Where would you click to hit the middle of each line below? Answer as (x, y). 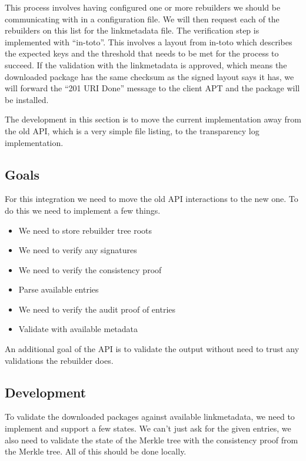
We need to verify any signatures (78, 250)
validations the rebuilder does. (59, 360)
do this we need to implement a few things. (83, 210)
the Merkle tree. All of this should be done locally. (96, 451)
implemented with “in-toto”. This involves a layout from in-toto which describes (149, 42)
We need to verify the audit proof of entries (97, 309)
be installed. (27, 99)
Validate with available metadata (78, 329)
